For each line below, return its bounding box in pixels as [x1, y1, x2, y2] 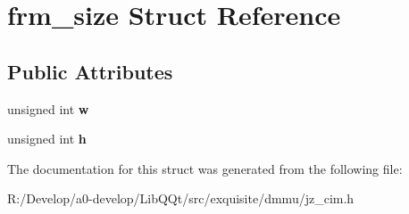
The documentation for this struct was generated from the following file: [7, 159, 403, 177]
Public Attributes [7, 57, 173, 85]
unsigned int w [7, 99, 89, 118]
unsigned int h [7, 129, 87, 148]
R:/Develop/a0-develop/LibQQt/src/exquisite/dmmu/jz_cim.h [7, 189, 355, 208]
